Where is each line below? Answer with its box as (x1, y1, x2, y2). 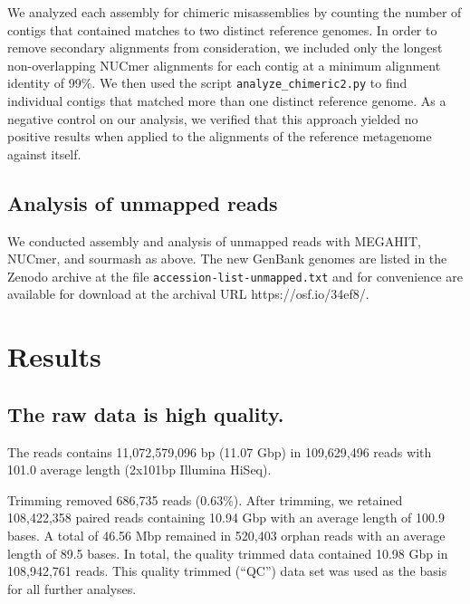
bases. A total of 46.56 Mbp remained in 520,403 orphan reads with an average (7, 526, 446, 544)
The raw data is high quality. (7, 399, 284, 427)
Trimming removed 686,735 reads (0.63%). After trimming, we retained (7, 490, 403, 509)
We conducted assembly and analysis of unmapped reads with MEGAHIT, (7, 231, 421, 250)
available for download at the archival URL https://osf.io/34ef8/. (7, 284, 369, 303)
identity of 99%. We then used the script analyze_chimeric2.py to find (7, 73, 408, 92)
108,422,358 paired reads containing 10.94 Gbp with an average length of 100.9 (7, 508, 445, 527)
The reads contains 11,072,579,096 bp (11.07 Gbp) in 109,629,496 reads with (7, 442, 432, 461)
